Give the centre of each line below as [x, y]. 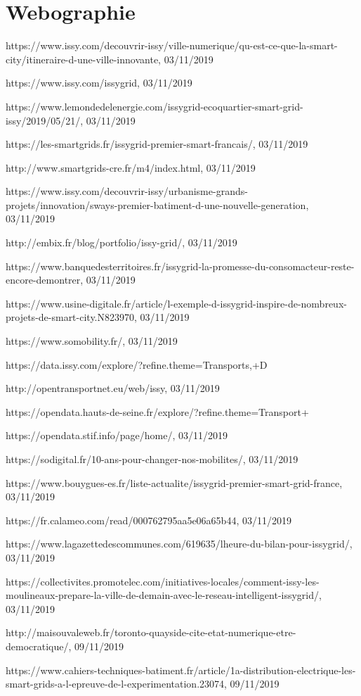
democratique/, [39, 646]
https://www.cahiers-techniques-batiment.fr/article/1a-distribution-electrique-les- [181, 670]
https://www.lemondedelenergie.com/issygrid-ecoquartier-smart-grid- [155, 106]
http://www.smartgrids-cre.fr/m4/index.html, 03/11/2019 [131, 167]
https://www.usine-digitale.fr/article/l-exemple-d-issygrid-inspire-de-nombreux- [176, 303]
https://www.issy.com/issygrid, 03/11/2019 [99, 83]
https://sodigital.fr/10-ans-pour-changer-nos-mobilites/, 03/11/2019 [152, 459]
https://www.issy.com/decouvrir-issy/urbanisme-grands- [127, 191]
